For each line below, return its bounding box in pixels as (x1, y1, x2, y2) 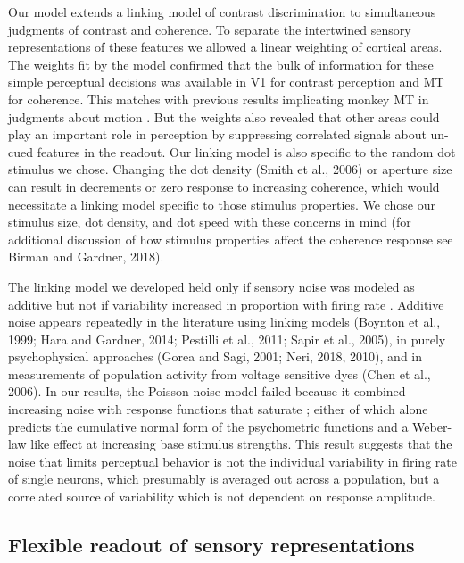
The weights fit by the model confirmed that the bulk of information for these (8, 54, 434, 73)
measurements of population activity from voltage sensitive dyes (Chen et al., (8, 364, 431, 383)
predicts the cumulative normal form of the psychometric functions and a (8, 417, 409, 435)
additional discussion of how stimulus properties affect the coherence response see (8, 229, 453, 248)
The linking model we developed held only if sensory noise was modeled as (8, 277, 415, 295)
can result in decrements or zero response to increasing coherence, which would (8, 177, 440, 195)
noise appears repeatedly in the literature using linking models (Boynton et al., (8, 312, 441, 331)
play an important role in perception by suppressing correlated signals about (8, 125, 427, 144)
